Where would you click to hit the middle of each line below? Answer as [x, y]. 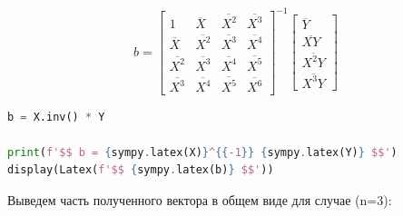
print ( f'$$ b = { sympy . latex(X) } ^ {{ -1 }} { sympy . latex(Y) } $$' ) [202, 152]
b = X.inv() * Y [56, 117]
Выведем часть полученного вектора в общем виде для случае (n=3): [200, 199]
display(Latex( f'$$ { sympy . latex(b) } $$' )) [141, 170]
